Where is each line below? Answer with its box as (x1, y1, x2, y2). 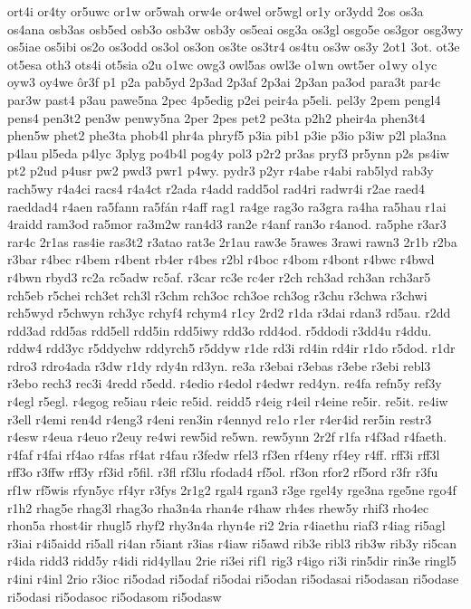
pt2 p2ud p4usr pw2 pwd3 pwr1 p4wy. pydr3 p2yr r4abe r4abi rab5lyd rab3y (7, 161, 434, 180)
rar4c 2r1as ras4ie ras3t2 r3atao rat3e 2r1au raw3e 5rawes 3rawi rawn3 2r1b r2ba (7, 232, 457, 251)
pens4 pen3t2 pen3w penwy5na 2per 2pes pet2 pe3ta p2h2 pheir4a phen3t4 (7, 108, 426, 127)
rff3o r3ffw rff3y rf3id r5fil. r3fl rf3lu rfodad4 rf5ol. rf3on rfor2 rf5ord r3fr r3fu (7, 462, 438, 481)
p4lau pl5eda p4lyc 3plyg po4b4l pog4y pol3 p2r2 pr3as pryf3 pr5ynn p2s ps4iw (7, 143, 449, 162)
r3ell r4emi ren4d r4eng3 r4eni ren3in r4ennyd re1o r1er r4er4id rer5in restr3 (7, 409, 432, 428)
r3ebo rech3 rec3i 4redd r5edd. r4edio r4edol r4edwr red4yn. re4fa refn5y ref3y (7, 374, 442, 393)
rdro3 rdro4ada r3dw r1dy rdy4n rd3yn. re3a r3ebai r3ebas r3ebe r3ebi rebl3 (7, 356, 431, 375)
